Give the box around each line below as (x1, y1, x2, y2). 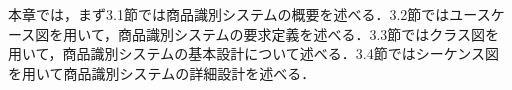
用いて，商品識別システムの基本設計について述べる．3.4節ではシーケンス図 (8, 43, 499, 64)
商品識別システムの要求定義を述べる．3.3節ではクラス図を (117, 23, 500, 44)
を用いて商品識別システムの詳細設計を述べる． (8, 62, 316, 83)
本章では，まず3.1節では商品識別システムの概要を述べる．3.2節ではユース (8, 4, 491, 24)
